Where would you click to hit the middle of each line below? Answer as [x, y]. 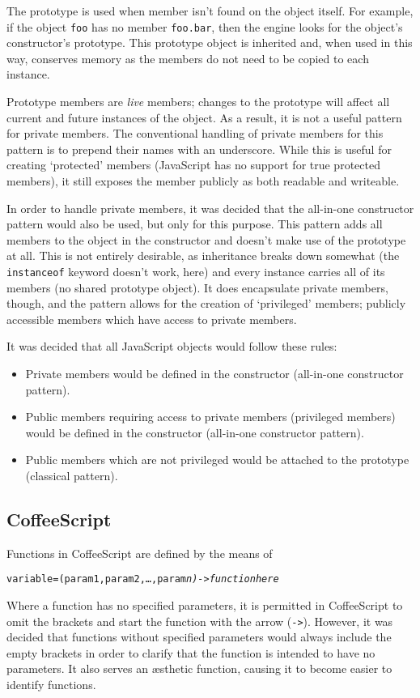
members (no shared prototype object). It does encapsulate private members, [197, 287]
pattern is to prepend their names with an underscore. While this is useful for [199, 149]
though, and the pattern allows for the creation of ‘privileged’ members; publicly [206, 303]
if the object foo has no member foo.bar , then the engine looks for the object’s [205, 26]
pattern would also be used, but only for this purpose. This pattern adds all [195, 224]
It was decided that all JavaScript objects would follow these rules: [172, 346]
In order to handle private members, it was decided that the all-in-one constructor [210, 208]
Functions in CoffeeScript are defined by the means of [140, 553]
